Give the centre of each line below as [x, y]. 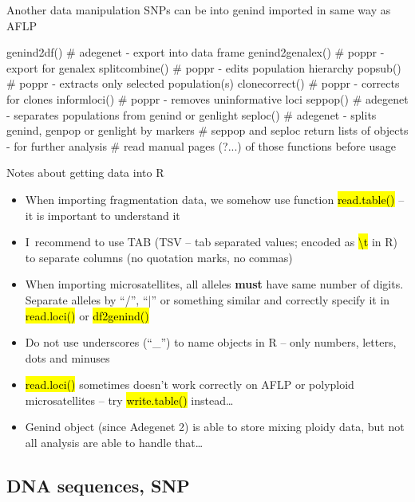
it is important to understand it [103, 215]
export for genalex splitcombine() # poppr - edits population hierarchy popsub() [204, 67]
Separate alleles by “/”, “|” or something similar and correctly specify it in [207, 299]
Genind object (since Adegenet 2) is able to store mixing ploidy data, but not [215, 427]
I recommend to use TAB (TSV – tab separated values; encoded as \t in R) [211, 242]
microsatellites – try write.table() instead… [129, 400]
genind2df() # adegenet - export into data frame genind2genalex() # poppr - [196, 52]
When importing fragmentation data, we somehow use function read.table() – [215, 199]
